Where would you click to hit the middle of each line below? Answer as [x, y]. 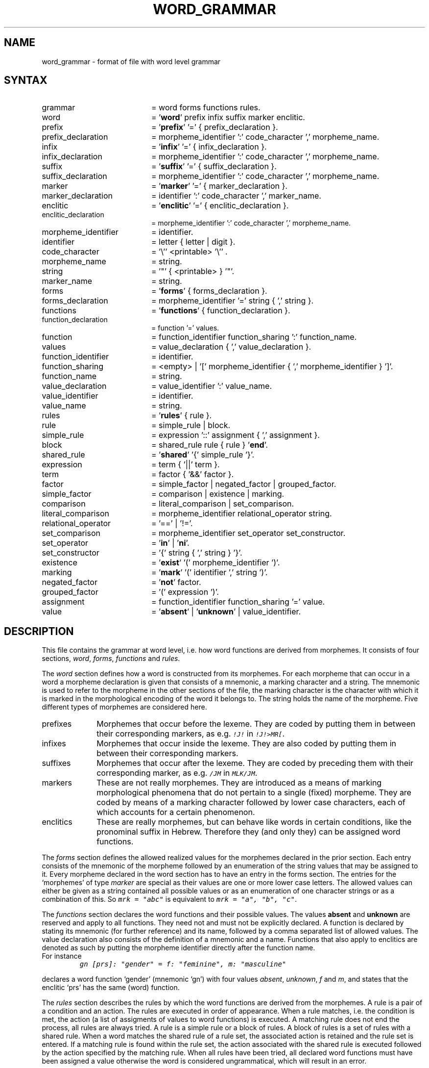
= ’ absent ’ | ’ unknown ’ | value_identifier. [226, 612]
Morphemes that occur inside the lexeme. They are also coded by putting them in [247, 744]
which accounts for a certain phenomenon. [176, 812]
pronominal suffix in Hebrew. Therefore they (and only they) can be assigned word [249, 832]
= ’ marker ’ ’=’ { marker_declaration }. [219, 186]
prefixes [57, 724]
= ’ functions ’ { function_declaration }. [221, 311]
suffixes [56, 763]
